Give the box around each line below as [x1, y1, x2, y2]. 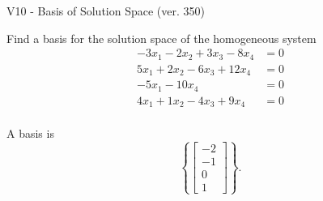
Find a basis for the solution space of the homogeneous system [6, 29, 317, 46]
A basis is [6, 125, 54, 142]
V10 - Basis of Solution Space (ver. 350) [6, 2, 205, 19]
